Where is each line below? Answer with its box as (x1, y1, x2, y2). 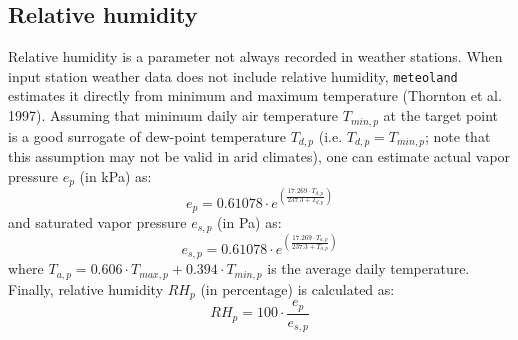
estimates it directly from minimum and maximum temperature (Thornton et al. (8, 85, 502, 106)
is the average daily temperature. (267, 258, 470, 279)
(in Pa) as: (217, 211, 282, 232)
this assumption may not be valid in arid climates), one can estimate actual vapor (8, 145, 511, 166)
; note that (424, 125, 491, 146)
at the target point (383, 105, 498, 126)
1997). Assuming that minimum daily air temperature (8, 105, 339, 126)
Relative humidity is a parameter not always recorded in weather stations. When (8, 46, 503, 67)
